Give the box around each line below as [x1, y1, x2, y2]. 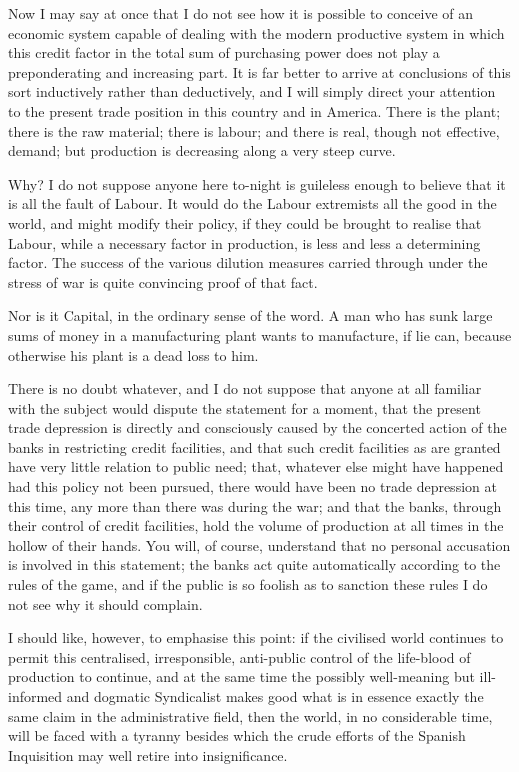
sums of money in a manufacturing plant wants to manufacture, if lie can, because [8, 324, 512, 345]
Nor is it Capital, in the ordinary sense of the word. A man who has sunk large [8, 305, 493, 326]
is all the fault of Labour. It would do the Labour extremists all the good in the [8, 193, 497, 214]
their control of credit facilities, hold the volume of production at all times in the [8, 515, 504, 536]
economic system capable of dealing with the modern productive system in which [8, 22, 505, 43]
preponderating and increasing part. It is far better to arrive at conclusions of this [8, 61, 511, 82]
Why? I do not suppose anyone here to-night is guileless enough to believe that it [8, 173, 506, 194]
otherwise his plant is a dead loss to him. [8, 344, 259, 365]
